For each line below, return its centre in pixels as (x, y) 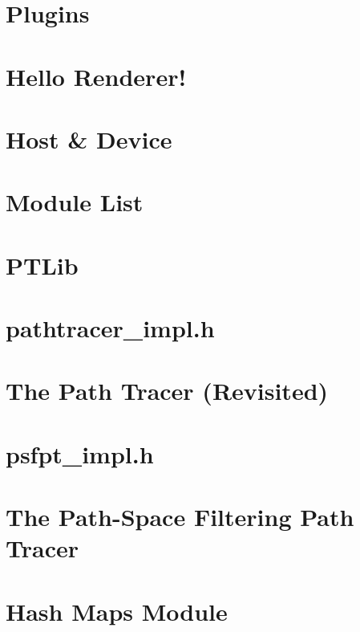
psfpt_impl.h (80, 453)
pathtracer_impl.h (110, 328)
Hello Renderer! (96, 76)
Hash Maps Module (117, 611)
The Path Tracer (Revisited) (167, 391)
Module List (75, 202)
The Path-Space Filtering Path (180, 517)
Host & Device (89, 139)
